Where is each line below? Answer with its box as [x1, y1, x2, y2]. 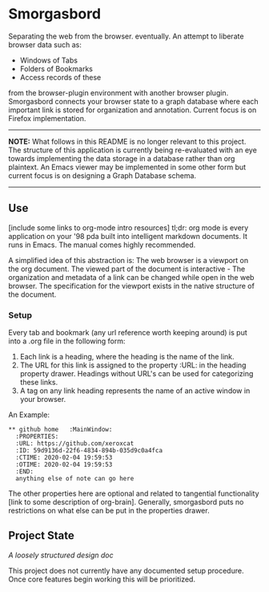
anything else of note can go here [15, 475, 134, 483]
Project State [8, 529, 74, 542]
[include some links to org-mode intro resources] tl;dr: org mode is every [8, 222, 249, 233]
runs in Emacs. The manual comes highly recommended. [8, 240, 196, 249]
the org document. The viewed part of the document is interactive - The [8, 264, 246, 274]
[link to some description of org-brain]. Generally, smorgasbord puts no [8, 497, 244, 507]
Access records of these [19, 72, 102, 82]
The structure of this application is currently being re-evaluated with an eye [8, 145, 258, 155]
